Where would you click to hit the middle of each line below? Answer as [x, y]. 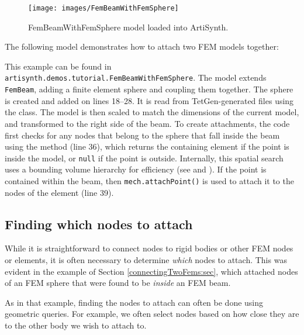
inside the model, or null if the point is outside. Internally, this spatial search [144, 158]
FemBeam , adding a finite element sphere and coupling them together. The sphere [149, 89]
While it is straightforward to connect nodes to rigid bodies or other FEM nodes [149, 248]
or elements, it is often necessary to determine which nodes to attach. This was [146, 260]
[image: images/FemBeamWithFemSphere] [103, 8]
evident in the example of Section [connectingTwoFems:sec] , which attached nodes [151, 271]
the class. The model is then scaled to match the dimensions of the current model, [152, 112]
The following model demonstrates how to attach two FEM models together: [142, 46]
